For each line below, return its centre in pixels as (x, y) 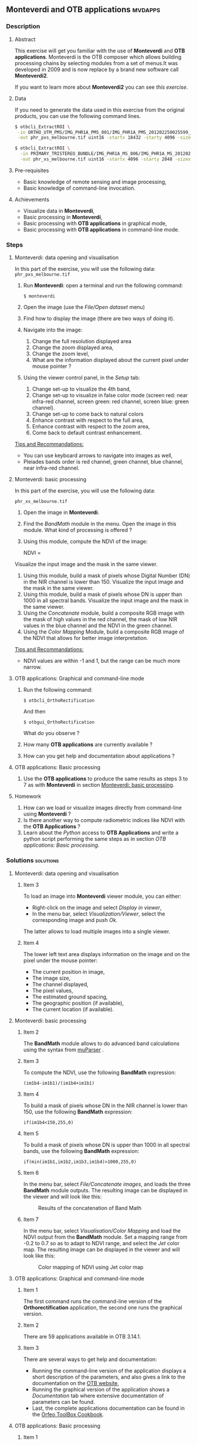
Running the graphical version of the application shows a (101, 1389)
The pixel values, (52, 990)
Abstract (25, 39)
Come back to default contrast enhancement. (87, 433)
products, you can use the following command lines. (78, 116)
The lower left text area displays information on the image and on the (106, 954)
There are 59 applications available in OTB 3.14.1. (82, 1336)
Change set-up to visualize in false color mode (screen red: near (110, 395)
